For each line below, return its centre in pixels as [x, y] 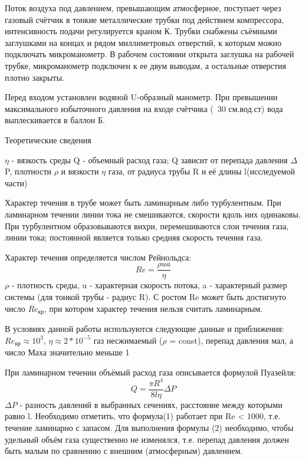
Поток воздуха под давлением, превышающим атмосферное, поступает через [143, 8]
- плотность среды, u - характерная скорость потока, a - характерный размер [149, 285]
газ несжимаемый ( [128, 340]
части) [16, 182]
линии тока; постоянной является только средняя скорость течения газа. [134, 237]
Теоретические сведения [48, 139]
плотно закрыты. [35, 77]
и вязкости [80, 171]
